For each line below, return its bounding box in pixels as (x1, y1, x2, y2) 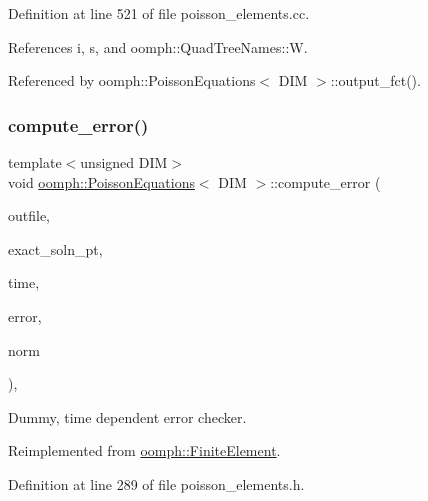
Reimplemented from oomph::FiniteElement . (8, 440, 281, 461)
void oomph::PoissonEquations (8, 171, 195, 192)
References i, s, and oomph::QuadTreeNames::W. (8, 36, 308, 57)
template (8, 152, 62, 172)
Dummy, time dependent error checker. (8, 406, 247, 427)
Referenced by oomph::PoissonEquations (8, 70, 256, 91)
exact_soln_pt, (8, 238, 103, 259)
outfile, (8, 205, 51, 226)
